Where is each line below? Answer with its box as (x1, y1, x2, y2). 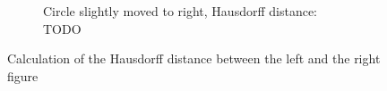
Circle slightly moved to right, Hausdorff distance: (43, 2, 318, 20)
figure (7, 66, 39, 85)
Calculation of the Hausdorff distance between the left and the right (7, 49, 381, 68)
